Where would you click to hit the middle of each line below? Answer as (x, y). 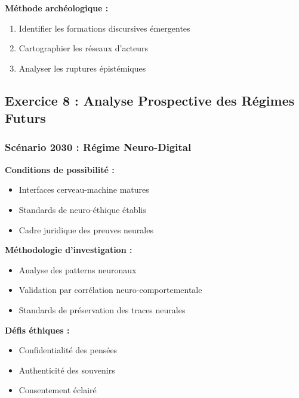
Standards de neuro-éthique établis (82, 209)
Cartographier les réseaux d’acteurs (84, 48)
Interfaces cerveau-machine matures (84, 189)
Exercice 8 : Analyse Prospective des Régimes (150, 100)
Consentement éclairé (58, 390)
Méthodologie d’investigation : (69, 250)
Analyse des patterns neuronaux (78, 269)
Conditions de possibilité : (60, 169)
